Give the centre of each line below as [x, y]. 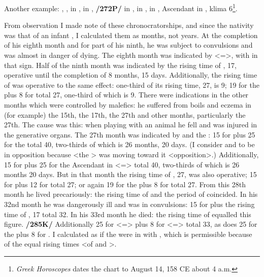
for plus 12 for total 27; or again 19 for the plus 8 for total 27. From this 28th [125, 184]
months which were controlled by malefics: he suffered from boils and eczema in [128, 105]
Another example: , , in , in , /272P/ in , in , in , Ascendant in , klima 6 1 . [121, 7]
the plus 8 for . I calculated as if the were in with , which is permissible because [128, 234]
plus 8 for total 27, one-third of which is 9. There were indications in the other [126, 95]
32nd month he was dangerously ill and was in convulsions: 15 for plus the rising [129, 204]
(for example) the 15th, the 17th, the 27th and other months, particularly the [125, 114]
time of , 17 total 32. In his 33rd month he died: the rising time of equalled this [128, 214]
